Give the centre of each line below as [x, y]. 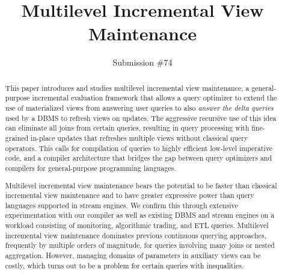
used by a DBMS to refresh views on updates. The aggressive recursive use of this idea [141, 118]
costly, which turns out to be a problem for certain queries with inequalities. [124, 265]
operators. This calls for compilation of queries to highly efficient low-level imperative [139, 148]
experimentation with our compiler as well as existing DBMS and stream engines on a [140, 215]
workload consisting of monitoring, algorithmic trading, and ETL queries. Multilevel [137, 225]
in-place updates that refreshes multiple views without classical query [139, 137]
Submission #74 [143, 62]
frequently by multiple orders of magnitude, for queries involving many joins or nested [140, 245]
